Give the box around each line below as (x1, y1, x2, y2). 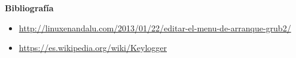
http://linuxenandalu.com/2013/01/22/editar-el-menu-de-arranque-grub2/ (19, 21, 291, 34)
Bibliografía (5, 2, 54, 14)
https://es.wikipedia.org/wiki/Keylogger (19, 41, 167, 54)
